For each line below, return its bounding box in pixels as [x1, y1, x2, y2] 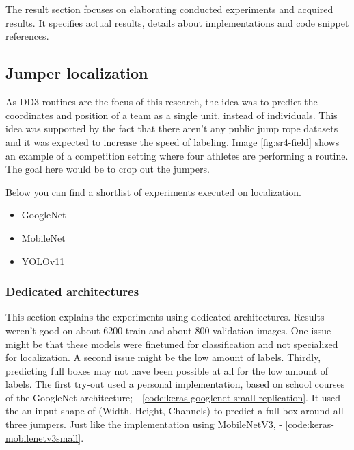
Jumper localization [5, 62, 148, 84]
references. [5, 29, 49, 43]
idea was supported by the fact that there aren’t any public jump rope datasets [5, 121, 338, 136]
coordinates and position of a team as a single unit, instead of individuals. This [5, 108, 338, 122]
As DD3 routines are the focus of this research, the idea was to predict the [5, 95, 318, 109]
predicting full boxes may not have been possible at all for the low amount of [5, 363, 329, 377]
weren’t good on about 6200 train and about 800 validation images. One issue [5, 323, 331, 337]
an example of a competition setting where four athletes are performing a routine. [5, 148, 349, 162]
